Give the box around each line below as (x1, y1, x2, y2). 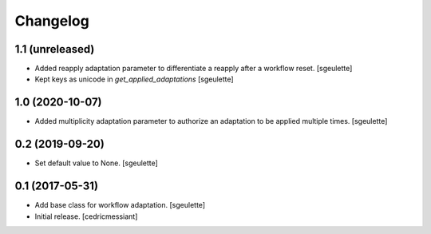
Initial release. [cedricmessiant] (34, 212, 138, 221)
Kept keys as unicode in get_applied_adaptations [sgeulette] (34, 74, 235, 84)
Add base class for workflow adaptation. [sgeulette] (34, 200, 206, 210)
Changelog (14, 12, 89, 30)
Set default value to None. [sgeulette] (34, 158, 159, 168)
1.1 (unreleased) (14, 42, 95, 56)
